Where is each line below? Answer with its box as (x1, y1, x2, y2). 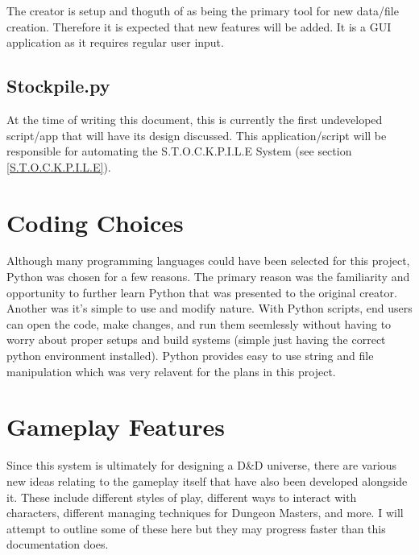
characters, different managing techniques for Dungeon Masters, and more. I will (6, 504, 404, 521)
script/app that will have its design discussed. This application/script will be (6, 126, 387, 143)
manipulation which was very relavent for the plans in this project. (6, 362, 336, 379)
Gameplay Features (6, 410, 225, 443)
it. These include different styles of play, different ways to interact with (6, 488, 357, 505)
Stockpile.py (6, 73, 110, 98)
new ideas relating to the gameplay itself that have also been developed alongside (6, 472, 408, 489)
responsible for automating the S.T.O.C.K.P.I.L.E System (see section (6, 143, 352, 159)
